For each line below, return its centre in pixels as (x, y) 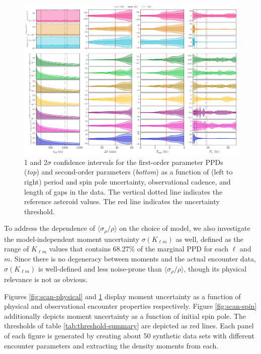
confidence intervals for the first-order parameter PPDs (138, 162)
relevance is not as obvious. (46, 279)
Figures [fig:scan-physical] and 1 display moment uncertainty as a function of (122, 296)
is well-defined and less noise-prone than (100, 268)
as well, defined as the (209, 239)
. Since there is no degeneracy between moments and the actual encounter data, (133, 258)
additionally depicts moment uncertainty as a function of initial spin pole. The (125, 316)
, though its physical (215, 268)
